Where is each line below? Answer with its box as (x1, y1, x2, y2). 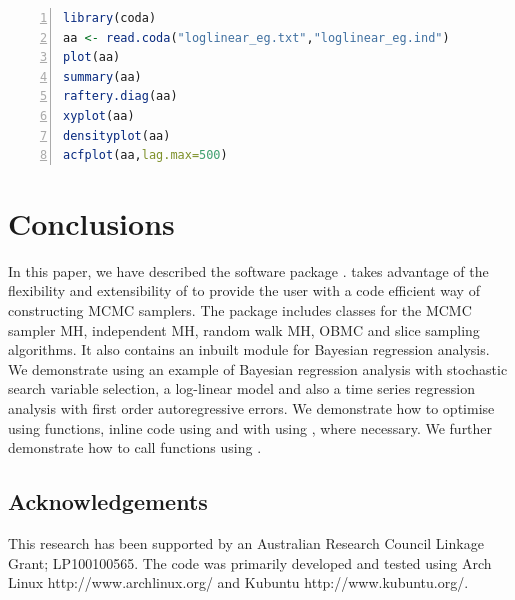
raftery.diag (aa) (63, 89, 178, 104)
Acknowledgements (8, 486, 208, 517)
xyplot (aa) (63, 108, 135, 123)
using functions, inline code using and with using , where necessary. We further (8, 417, 493, 438)
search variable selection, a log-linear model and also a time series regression (8, 378, 475, 399)
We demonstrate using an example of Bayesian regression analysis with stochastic (8, 358, 508, 379)
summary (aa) (63, 69, 142, 84)
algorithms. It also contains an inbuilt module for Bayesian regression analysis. (8, 339, 490, 360)
